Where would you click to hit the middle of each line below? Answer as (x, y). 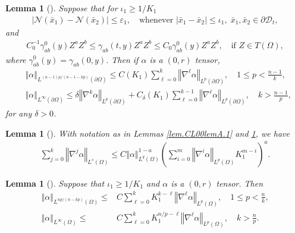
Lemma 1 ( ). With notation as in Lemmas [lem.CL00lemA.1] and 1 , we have (147, 133)
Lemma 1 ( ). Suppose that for (62, 8)
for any (19, 113)
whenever (156, 20)
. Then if (122, 59)
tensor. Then (240, 183)
